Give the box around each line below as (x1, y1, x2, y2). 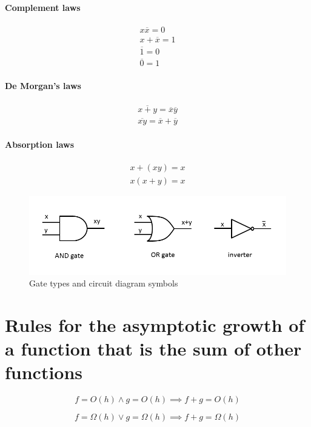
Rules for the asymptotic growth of (5, 313, 305, 337)
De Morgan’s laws (5, 79, 81, 91)
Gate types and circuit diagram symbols (29, 277, 178, 290)
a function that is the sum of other (5, 336, 302, 361)
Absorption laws (5, 138, 75, 151)
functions (5, 360, 83, 385)
